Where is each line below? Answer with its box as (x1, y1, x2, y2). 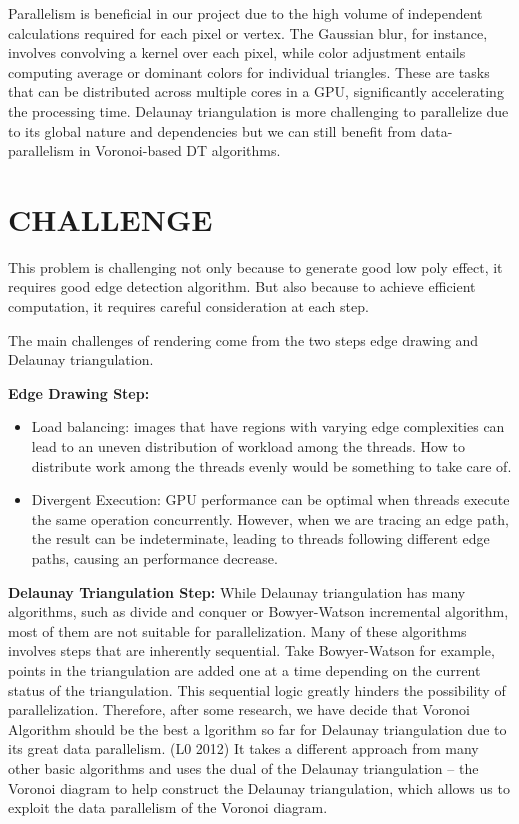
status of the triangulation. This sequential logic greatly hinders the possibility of (8, 679, 506, 700)
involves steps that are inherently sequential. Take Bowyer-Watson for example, (8, 640, 495, 661)
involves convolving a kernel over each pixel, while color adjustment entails (8, 42, 466, 63)
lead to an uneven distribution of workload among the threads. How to (31, 436, 465, 457)
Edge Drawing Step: (8, 382, 150, 403)
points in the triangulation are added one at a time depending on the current (8, 659, 481, 680)
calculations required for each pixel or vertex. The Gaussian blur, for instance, (8, 22, 488, 43)
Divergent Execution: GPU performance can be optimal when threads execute (31, 489, 510, 510)
